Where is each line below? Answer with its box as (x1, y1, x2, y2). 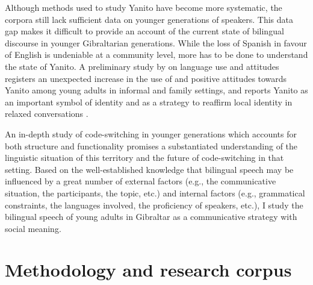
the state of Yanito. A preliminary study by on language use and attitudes (5, 60, 279, 72)
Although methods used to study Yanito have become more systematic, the (5, 1, 282, 13)
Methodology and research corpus (5, 257, 292, 282)
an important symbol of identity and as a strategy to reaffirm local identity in (5, 95, 293, 108)
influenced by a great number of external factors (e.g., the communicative (5, 175, 276, 187)
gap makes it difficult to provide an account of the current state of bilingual (5, 25, 284, 37)
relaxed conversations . (5, 107, 88, 120)
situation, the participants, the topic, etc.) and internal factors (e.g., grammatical (5, 186, 305, 199)
